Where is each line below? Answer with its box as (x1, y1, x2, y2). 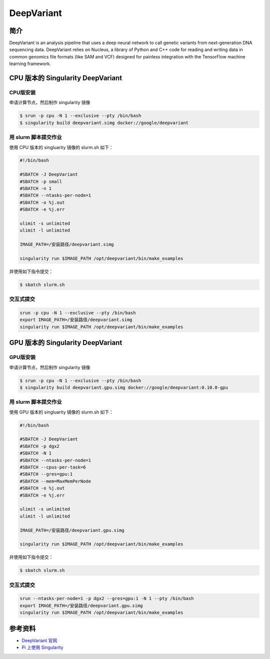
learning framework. (9, 60, 51, 67)
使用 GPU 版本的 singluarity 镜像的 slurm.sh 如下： (9, 409, 113, 415)
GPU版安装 (9, 354, 36, 361)
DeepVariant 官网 (21, 637, 57, 643)
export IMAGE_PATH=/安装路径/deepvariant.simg (19, 317, 132, 322)
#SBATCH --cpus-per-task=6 (19, 464, 86, 470)
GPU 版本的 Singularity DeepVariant (9, 338, 122, 347)
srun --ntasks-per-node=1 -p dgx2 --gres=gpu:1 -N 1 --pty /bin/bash (19, 595, 194, 601)
